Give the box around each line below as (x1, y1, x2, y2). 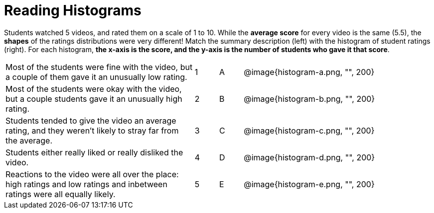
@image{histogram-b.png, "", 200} (244, 93, 375, 104)
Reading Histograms (4, 2, 142, 19)
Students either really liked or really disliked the (5, 147, 183, 157)
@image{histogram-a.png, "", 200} (244, 67, 375, 77)
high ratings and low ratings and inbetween (5, 179, 167, 189)
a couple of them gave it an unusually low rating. (5, 71, 187, 82)
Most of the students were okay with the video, (5, 83, 182, 94)
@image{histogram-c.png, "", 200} (244, 125, 375, 136)
